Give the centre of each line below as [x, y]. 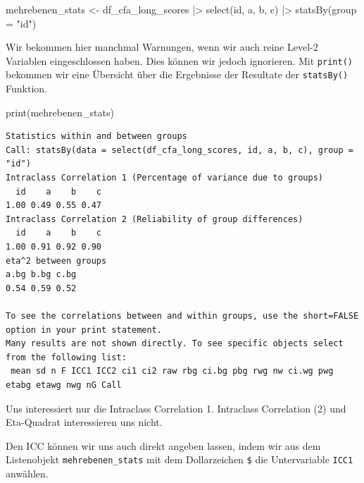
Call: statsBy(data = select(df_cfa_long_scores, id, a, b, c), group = [180, 150]
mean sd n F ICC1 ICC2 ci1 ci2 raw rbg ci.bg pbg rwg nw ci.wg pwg [172, 371]
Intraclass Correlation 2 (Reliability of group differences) [155, 219]
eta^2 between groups [56, 261]
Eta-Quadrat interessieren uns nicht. [84, 422]
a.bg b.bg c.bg [41, 275]
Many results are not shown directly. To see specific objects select [175, 344]
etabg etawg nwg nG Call [64, 385]
